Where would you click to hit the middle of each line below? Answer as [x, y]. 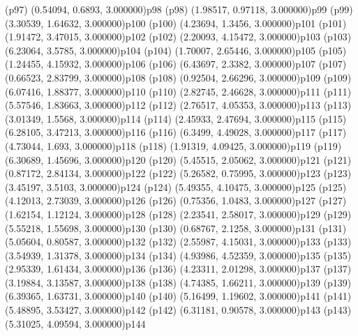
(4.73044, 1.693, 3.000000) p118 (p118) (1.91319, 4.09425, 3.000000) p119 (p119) [173, 145]
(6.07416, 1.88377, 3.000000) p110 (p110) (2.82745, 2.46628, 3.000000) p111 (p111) [178, 91]
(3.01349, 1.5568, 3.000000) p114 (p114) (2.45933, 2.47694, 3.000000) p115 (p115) [176, 118]
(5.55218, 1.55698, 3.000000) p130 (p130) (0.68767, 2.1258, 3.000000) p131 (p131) [176, 228]
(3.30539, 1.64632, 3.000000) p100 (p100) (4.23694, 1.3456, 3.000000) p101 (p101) [176, 23]
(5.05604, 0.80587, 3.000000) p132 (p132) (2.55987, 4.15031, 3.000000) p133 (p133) [178, 242]
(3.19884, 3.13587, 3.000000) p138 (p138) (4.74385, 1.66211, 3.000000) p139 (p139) [178, 282]
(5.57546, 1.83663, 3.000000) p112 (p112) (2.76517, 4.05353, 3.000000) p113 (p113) [178, 105]
